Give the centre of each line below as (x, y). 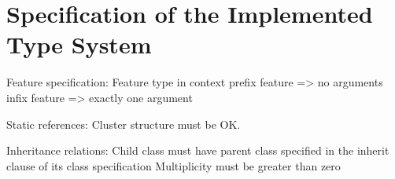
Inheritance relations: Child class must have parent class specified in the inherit (198, 150)
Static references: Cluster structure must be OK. (124, 124)
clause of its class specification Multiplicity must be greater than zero (174, 165)
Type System (79, 44)
